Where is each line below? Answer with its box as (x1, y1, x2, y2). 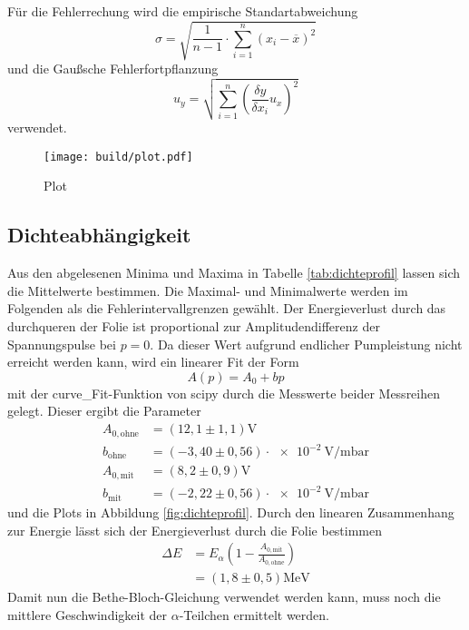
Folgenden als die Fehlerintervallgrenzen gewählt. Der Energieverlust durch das (7, 299, 446, 318)
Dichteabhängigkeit (7, 221, 191, 249)
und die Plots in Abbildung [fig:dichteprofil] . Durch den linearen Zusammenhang (7, 503, 454, 522)
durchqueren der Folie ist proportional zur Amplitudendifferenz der (7, 317, 380, 336)
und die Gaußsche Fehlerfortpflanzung (7, 59, 219, 78)
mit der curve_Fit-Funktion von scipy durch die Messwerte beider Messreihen (7, 383, 441, 402)
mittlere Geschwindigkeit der (7, 605, 168, 624)
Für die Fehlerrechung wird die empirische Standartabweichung (7, 2, 358, 20)
